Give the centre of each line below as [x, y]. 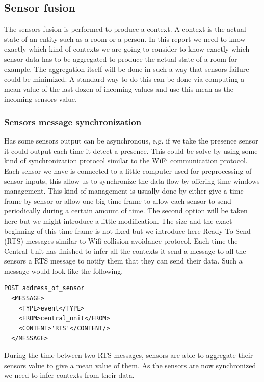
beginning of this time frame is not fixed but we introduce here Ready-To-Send [127, 231]
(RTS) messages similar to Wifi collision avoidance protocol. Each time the [121, 241]
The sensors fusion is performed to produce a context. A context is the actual [125, 29]
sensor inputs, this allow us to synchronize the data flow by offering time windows [132, 181]
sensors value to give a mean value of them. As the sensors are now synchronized [130, 365]
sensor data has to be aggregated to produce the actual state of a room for [121, 58]
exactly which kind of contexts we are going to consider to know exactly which [127, 49]
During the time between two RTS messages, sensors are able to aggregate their [129, 355]
